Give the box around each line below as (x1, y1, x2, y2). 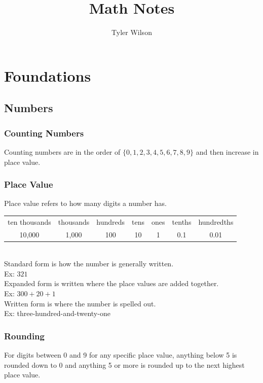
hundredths (198, 216, 234, 227)
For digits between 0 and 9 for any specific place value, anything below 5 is (4, 349, 237, 360)
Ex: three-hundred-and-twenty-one (4, 308, 110, 319)
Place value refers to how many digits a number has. (4, 198, 167, 208)
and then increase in (196, 146, 259, 157)
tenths (172, 216, 192, 227)
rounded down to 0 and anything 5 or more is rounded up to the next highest (4, 359, 245, 370)
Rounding (4, 329, 45, 342)
